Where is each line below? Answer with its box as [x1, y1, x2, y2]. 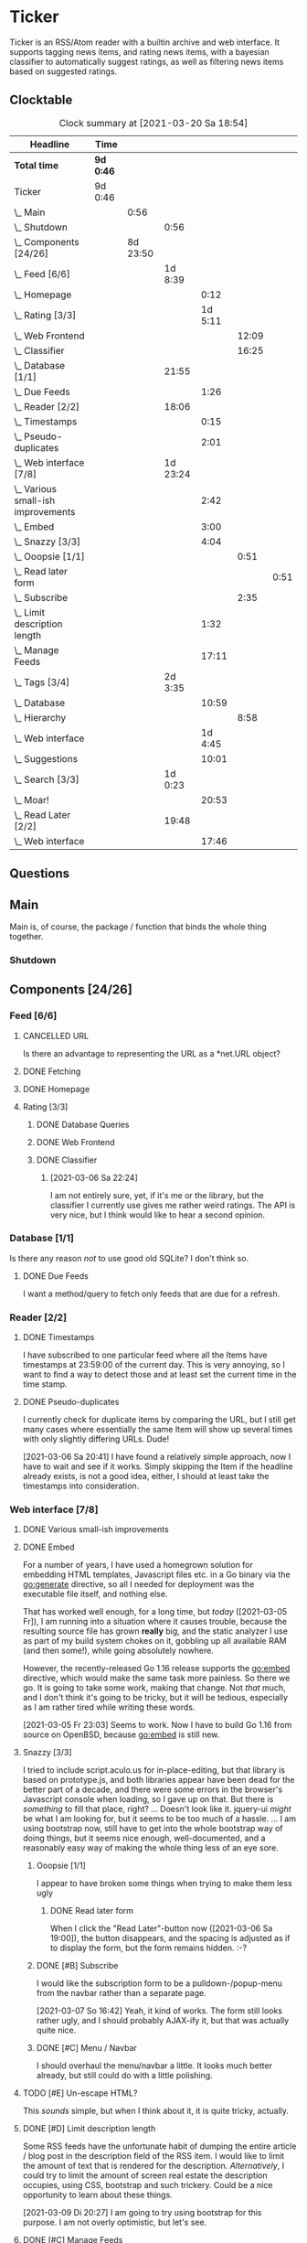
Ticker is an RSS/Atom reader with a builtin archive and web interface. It [9, 37, 281, 48]
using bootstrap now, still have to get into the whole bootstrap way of [22, 1823, 283, 1834]
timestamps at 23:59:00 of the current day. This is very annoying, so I [22, 1359, 286, 1370]
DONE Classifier [36, 1154, 98, 1165]
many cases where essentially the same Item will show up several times [22, 1424, 293, 1435]
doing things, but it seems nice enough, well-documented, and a [22, 1832, 266, 1844]
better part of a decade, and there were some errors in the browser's [22, 1784, 283, 1795]
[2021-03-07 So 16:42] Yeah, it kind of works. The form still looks [36, 2005, 283, 2016]
